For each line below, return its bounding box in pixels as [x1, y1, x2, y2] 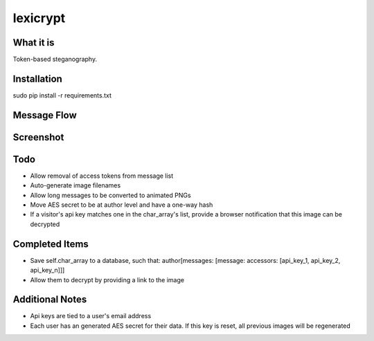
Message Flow [12, 109, 77, 121]
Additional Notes [12, 294, 87, 306]
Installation [12, 73, 62, 84]
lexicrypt [12, 10, 66, 26]
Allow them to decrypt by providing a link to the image [30, 275, 185, 284]
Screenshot [12, 131, 64, 143]
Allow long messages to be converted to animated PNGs [30, 191, 191, 199]
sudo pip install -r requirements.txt [12, 91, 112, 100]
